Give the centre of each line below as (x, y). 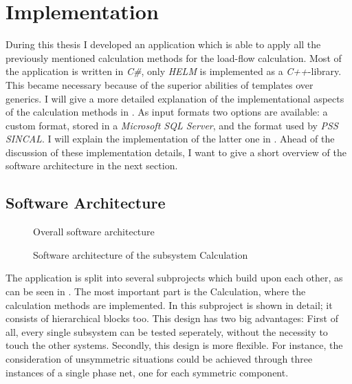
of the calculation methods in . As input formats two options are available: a (167, 112)
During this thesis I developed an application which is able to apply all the (163, 44)
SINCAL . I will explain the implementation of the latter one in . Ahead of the (170, 139)
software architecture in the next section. (92, 166)
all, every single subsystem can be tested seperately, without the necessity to (167, 331)
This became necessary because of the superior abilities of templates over (159, 84)
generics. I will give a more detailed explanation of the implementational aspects (175, 98)
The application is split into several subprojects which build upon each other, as (174, 278)
